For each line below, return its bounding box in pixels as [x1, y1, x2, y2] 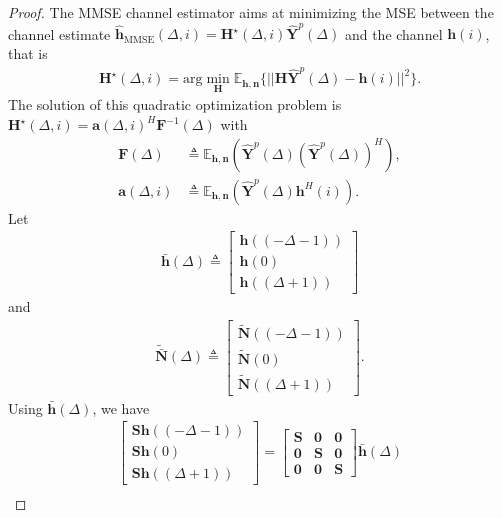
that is [8, 42, 48, 63]
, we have [92, 397, 150, 418]
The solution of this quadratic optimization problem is [8, 94, 342, 115]
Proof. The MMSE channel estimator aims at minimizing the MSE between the [8, 2, 494, 22]
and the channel [344, 23, 443, 44]
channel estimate [8, 23, 111, 44]
